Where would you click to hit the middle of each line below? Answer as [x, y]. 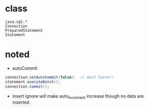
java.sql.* [16, 22]
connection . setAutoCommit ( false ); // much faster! [59, 77]
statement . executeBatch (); [33, 82]
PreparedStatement [24, 30]
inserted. [21, 103]
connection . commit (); [27, 86]
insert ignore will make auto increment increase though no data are [78, 96]
